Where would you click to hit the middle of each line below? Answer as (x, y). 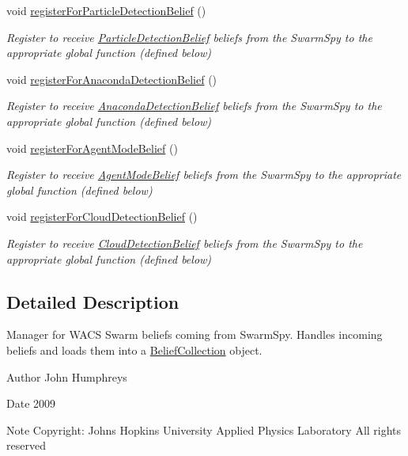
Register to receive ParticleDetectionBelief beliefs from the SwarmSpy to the (189, 37)
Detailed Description (93, 301)
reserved (26, 445)
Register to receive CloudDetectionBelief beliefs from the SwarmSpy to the (185, 243)
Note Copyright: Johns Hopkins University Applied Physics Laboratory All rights (204, 429)
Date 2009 (31, 403)
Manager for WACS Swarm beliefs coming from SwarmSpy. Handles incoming (195, 334)
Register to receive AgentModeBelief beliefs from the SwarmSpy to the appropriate (204, 175)
